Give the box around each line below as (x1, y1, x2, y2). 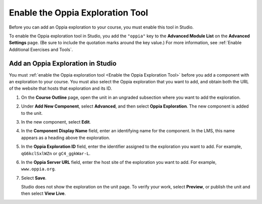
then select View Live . (21, 190, 66, 196)
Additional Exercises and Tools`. (9, 47, 73, 52)
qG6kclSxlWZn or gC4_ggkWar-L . (21, 150, 91, 156)
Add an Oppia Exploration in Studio (9, 59, 116, 67)
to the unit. (21, 110, 43, 116)
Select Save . (21, 175, 47, 181)
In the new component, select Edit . (21, 119, 91, 125)
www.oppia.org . (21, 166, 56, 172)
